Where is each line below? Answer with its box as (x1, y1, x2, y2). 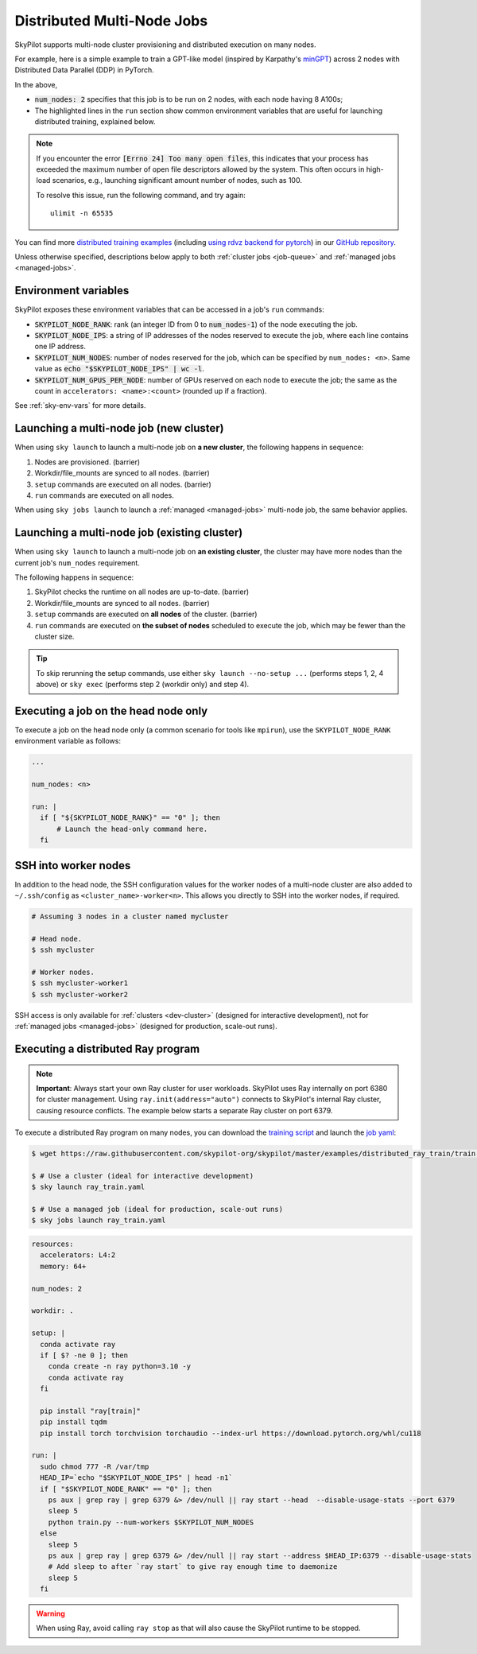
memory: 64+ (40, 1261, 87, 1271)
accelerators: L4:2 (40, 1251, 116, 1260)
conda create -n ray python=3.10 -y (48, 1362, 191, 1371)
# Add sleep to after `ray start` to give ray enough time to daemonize (48, 1563, 338, 1571)
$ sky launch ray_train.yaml (31, 1182, 145, 1192)
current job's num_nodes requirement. (14, 557, 141, 568)
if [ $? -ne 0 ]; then (40, 1350, 129, 1360)
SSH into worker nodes (14, 859, 131, 872)
